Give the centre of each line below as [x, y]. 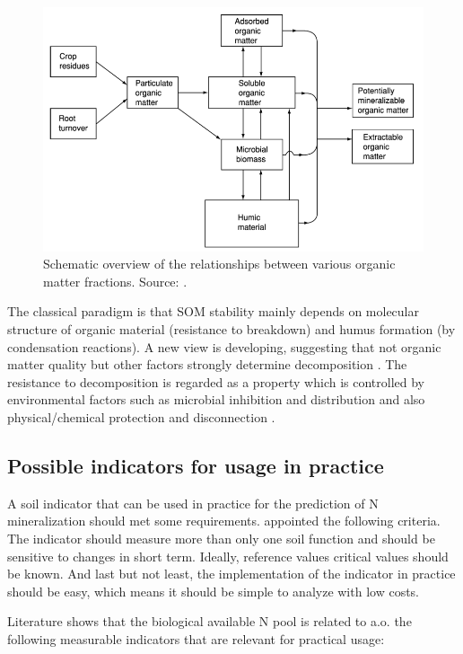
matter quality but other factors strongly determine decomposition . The [207, 364]
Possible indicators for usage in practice [196, 465]
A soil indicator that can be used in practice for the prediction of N [193, 503]
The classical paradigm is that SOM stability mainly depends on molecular [213, 311]
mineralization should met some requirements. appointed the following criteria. [224, 521]
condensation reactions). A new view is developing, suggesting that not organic [224, 346]
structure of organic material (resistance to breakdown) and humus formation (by [231, 329]
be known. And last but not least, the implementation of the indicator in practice [231, 574]
